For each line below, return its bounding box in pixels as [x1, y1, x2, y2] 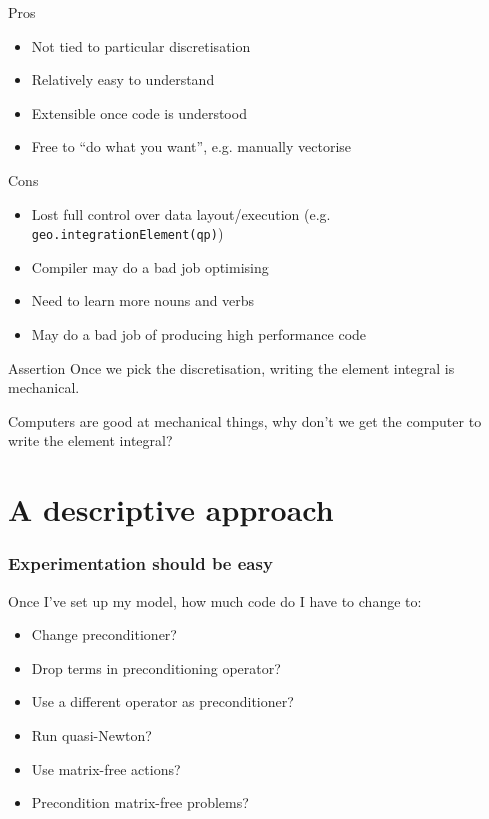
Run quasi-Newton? [31, 724, 152, 745]
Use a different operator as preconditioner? [31, 691, 294, 712]
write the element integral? [8, 430, 173, 451]
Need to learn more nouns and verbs [31, 290, 255, 311]
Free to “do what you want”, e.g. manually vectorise [31, 136, 352, 157]
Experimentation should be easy [8, 551, 273, 576]
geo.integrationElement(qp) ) [31, 223, 224, 244]
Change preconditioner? [31, 624, 177, 645]
